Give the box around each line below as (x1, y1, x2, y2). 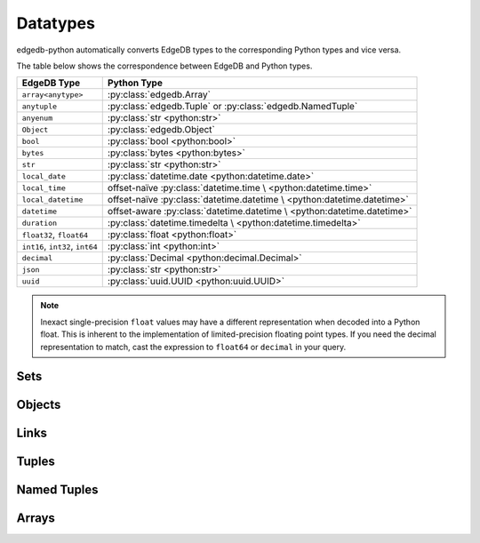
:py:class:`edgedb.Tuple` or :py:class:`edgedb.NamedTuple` (107, 100, 358, 113)
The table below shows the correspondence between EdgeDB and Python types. (16, 60, 313, 71)
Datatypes (16, 13, 95, 33)
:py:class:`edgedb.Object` (107, 124, 215, 136)
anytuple (21, 101, 58, 111)
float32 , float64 (21, 228, 89, 241)
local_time (21, 183, 67, 193)
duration (21, 218, 58, 228)
